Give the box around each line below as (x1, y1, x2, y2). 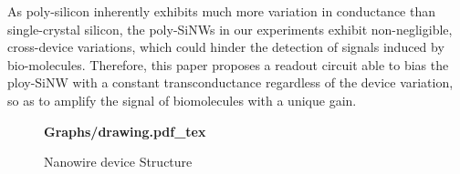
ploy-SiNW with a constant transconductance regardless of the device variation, (7, 73, 454, 92)
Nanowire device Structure (44, 152, 193, 171)
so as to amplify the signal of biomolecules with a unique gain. (7, 90, 357, 109)
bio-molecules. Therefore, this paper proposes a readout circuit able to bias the (7, 55, 449, 74)
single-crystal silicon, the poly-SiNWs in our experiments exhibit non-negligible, (7, 19, 453, 38)
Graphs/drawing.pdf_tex (44, 121, 206, 140)
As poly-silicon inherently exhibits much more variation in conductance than (7, 2, 435, 20)
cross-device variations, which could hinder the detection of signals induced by (7, 37, 444, 56)
